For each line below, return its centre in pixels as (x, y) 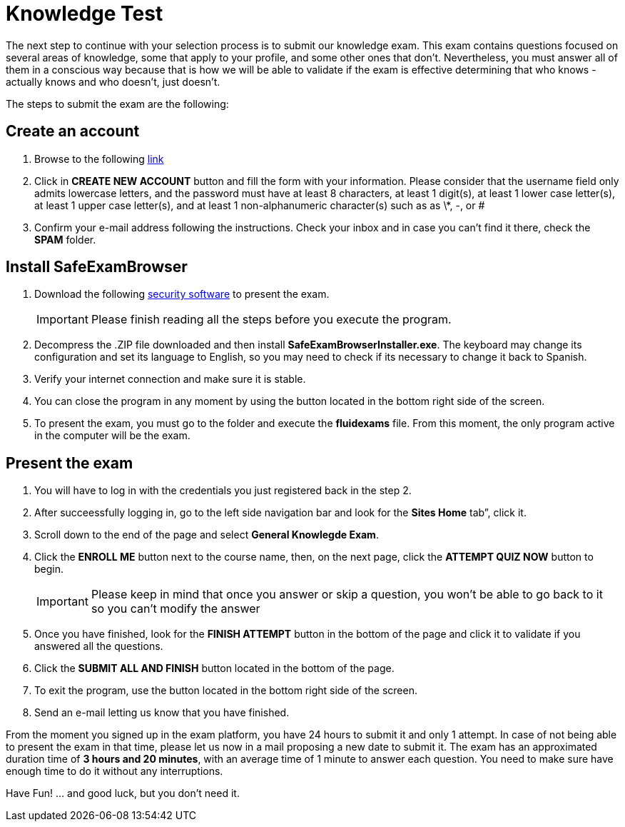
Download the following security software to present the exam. (182, 294)
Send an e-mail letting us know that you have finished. (162, 713)
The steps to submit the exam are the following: (117, 104)
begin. (49, 569)
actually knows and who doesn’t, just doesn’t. (113, 81)
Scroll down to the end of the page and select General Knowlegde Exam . (207, 535)
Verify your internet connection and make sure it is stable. (170, 379)
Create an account (73, 131)
